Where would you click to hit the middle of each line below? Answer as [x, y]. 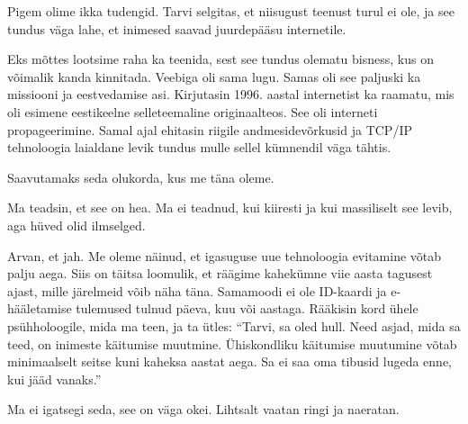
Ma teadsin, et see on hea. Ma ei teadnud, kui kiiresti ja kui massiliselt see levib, [230, 207]
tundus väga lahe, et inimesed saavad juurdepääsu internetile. [177, 28]
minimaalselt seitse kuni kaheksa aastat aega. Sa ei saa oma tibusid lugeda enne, [230, 361]
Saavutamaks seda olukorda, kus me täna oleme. [141, 177]
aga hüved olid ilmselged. [76, 225]
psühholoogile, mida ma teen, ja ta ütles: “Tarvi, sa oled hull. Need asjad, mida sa [234, 325]
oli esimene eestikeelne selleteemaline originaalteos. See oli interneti [193, 111]
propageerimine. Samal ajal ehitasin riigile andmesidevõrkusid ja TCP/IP [210, 129]
